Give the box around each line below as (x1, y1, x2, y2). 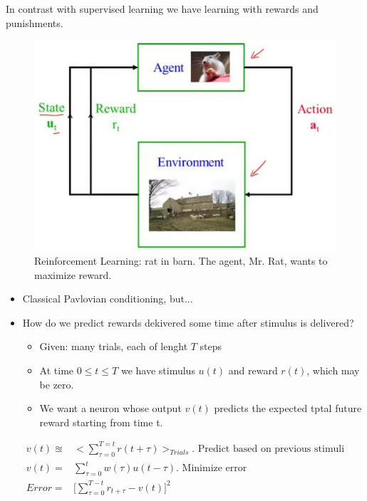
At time (39, 362, 74, 377)
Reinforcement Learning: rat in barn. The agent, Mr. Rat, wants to (34, 253, 328, 268)
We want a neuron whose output (39, 401, 182, 416)
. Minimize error (176, 463, 247, 474)
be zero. (39, 376, 74, 391)
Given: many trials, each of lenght (39, 339, 188, 354)
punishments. (6, 15, 63, 30)
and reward (228, 362, 278, 377)
